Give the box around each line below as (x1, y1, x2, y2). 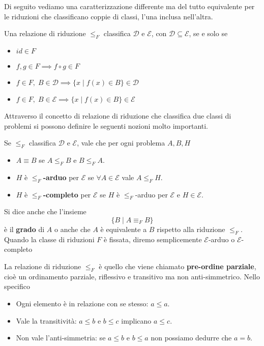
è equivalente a (100, 223, 147, 234)
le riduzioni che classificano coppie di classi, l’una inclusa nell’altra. (4, 11, 213, 21)
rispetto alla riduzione (157, 223, 225, 234)
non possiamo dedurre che (151, 332, 232, 343)
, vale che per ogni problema (77, 137, 165, 148)
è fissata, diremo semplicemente (103, 234, 202, 244)
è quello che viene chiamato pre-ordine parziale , (99, 261, 256, 271)
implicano (121, 315, 152, 326)
